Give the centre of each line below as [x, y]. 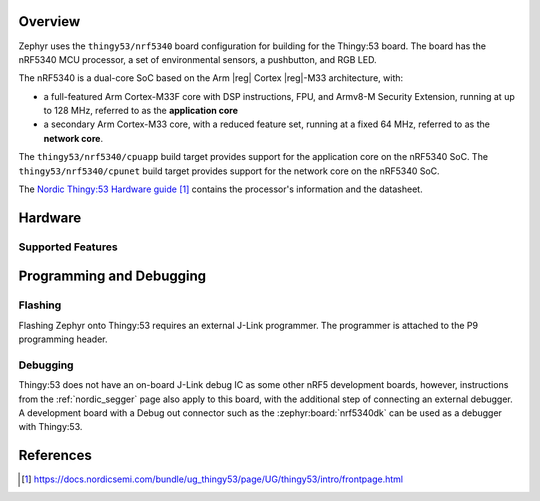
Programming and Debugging [112, 276]
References [55, 455]
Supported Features [68, 247]
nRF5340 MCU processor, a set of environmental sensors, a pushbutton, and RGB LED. [197, 59]
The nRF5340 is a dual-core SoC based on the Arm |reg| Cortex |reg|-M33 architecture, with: [211, 78]
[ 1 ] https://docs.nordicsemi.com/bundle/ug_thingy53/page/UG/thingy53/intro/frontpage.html [212, 479]
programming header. [63, 339]
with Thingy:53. [50, 427]
